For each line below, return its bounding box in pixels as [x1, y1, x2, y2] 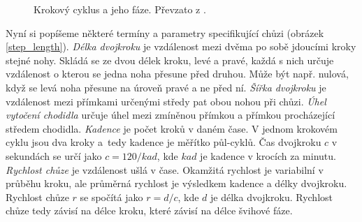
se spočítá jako [80, 189, 143, 204]
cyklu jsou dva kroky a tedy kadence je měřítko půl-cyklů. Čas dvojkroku [6, 135, 321, 149]
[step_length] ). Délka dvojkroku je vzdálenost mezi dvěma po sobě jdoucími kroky [6, 39, 356, 54]
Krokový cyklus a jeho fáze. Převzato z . [34, 2, 206, 16]
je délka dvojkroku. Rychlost [210, 189, 333, 204]
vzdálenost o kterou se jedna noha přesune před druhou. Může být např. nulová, [6, 66, 349, 81]
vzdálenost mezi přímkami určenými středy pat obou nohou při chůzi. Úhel [6, 94, 326, 108]
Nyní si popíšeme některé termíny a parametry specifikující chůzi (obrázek [6, 25, 324, 40]
